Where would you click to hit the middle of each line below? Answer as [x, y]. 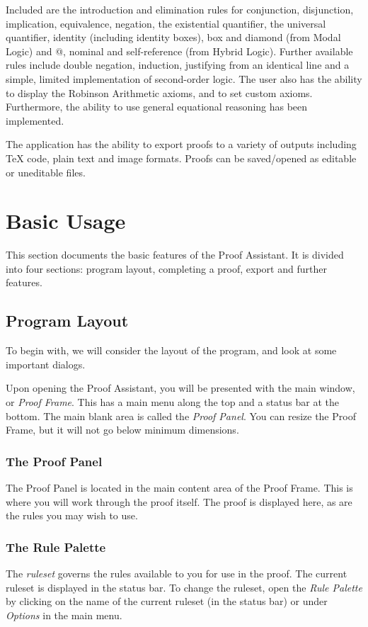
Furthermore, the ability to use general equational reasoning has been [157, 107]
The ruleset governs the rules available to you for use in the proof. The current [177, 574]
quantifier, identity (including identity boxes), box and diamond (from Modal [173, 37]
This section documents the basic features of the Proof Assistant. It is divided [175, 255]
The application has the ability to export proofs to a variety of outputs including [181, 144]
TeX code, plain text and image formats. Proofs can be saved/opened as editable [181, 158]
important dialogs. [46, 364]
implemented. [35, 120]
